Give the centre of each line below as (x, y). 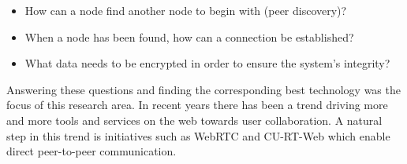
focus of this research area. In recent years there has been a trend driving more (197, 105)
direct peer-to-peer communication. (91, 151)
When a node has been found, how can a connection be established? (189, 36)
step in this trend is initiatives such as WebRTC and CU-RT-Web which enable (198, 135)
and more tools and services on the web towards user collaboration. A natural (194, 120)
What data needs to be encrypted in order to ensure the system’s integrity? (207, 63)
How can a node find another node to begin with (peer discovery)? (186, 10)
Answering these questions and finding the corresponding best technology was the (203, 89)
